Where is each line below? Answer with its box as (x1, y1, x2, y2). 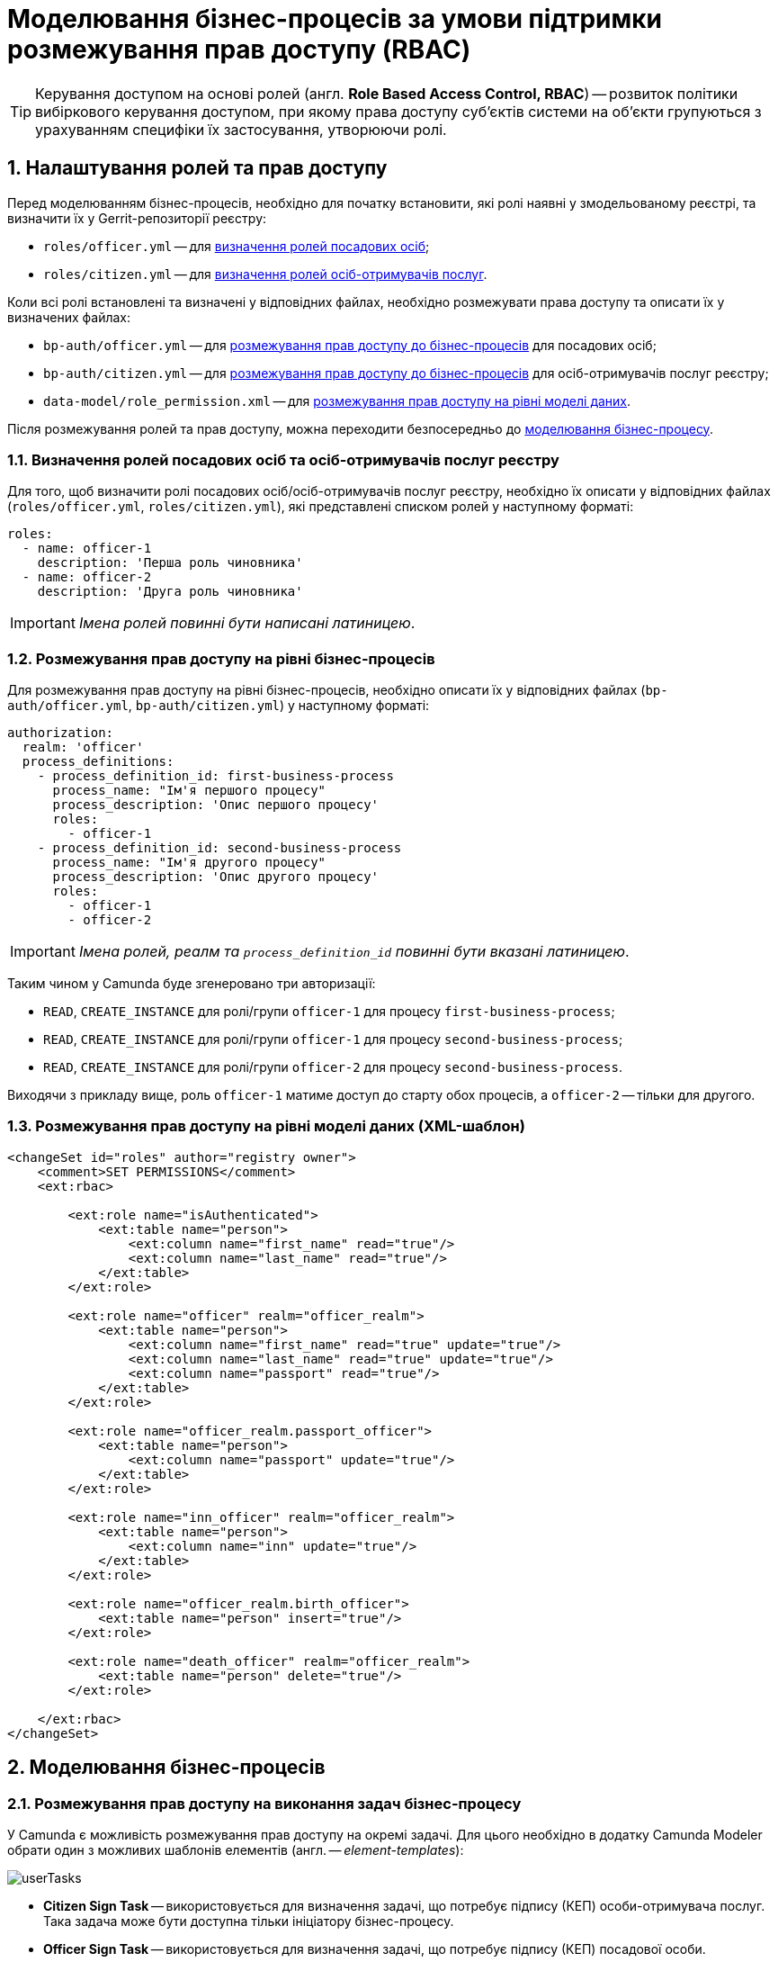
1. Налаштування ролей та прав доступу (7, 157, 388, 180)
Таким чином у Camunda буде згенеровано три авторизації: (7, 976, 376, 992)
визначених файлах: (7, 309, 131, 325)
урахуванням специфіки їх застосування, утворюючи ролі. (35, 120, 447, 139)
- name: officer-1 (22, 541, 152, 556)
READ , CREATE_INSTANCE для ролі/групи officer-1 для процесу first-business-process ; (43, 1003, 615, 1020)
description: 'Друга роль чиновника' (37, 584, 303, 599)
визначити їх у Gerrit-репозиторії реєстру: (7, 210, 267, 226)
